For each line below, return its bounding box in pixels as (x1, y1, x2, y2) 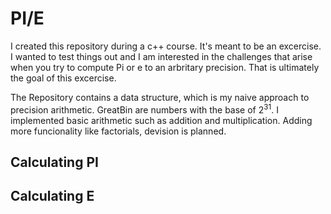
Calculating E (10, 188, 95, 205)
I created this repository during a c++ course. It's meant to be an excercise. (10, 40, 322, 52)
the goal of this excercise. (10, 72, 117, 84)
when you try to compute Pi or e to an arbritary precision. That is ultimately (10, 61, 320, 73)
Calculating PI (10, 153, 99, 171)
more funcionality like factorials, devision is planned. (10, 125, 227, 137)
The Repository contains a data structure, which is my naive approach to (10, 91, 310, 103)
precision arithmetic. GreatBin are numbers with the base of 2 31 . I (10, 102, 279, 116)
